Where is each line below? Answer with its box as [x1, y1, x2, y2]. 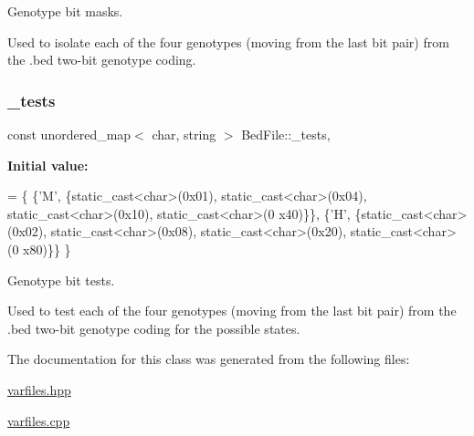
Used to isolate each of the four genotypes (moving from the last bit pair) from [7, 32, 449, 51]
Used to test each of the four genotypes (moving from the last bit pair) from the [7, 301, 457, 320]
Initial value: [7, 155, 89, 174]
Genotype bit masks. [7, 2, 123, 20]
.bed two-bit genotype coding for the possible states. [7, 318, 300, 337]
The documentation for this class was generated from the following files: [7, 349, 410, 369]
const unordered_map [7, 125, 132, 143]
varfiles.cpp [7, 410, 70, 430]
